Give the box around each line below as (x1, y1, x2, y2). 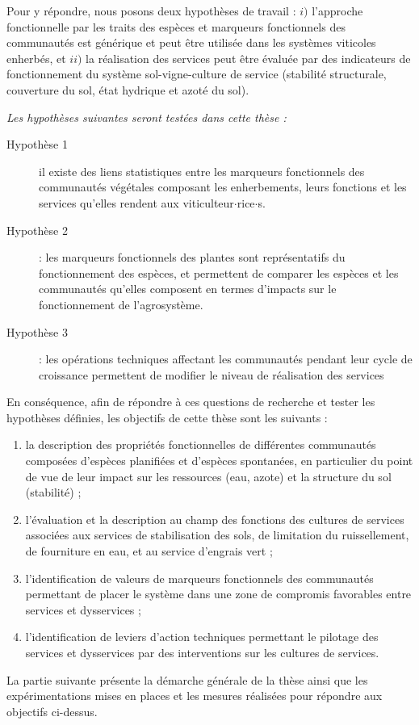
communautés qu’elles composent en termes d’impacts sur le (39, 280, 337, 297)
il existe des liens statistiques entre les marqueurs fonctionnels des (39, 162, 365, 179)
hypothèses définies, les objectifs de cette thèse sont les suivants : (6, 409, 328, 425)
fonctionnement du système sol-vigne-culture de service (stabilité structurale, (6, 65, 387, 82)
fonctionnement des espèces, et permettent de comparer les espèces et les (39, 264, 399, 281)
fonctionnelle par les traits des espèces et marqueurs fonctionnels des (6, 18, 346, 35)
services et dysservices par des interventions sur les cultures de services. (25, 644, 379, 660)
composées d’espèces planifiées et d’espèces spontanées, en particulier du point (25, 452, 413, 469)
